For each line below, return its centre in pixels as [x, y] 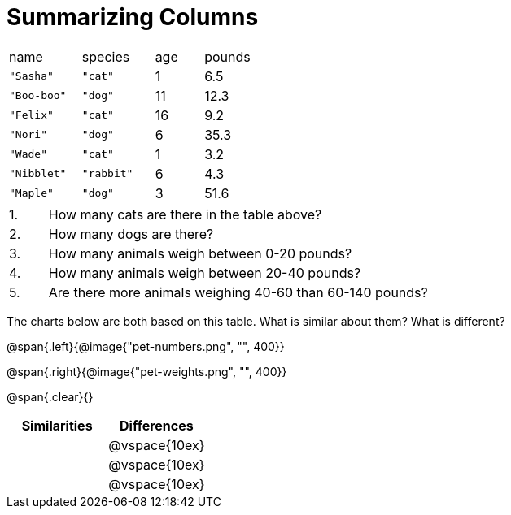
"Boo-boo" [38, 96]
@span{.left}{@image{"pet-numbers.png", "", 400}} [146, 346]
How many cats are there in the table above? [185, 214]
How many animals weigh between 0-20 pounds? [200, 253]
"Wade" [28, 154]
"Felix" [31, 115]
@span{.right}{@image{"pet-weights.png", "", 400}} [147, 371]
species [106, 56]
